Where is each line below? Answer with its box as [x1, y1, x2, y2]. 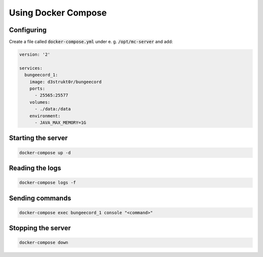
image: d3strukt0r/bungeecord [29, 79, 102, 85]
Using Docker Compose [9, 7, 107, 18]
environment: [29, 113, 61, 119]
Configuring [9, 26, 47, 34]
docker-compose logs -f [19, 180, 76, 185]
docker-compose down [19, 240, 68, 245]
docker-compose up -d [19, 150, 71, 155]
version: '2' [19, 52, 51, 57]
